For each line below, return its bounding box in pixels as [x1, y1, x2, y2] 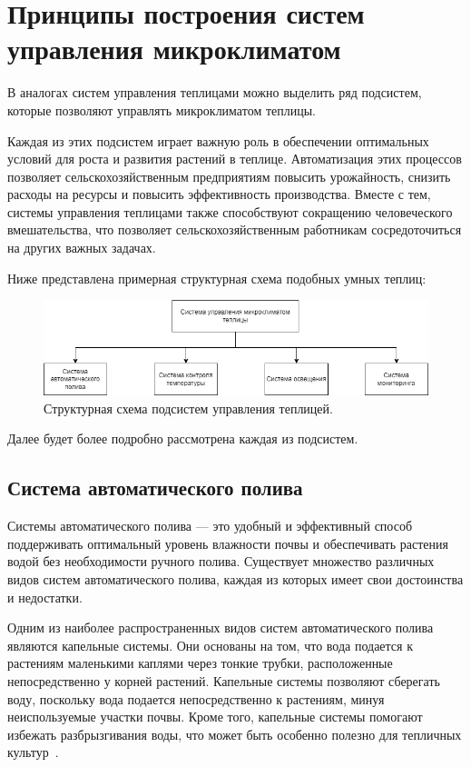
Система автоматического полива [7, 473, 303, 502]
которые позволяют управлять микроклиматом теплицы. [7, 100, 317, 119]
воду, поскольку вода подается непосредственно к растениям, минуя [7, 689, 385, 708]
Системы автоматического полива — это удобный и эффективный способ [7, 516, 413, 535]
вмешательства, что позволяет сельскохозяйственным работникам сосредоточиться [7, 220, 462, 239]
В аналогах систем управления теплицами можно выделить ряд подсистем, [7, 83, 422, 102]
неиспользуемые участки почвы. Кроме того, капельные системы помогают [7, 707, 423, 726]
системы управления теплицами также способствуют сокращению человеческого [7, 202, 453, 221]
